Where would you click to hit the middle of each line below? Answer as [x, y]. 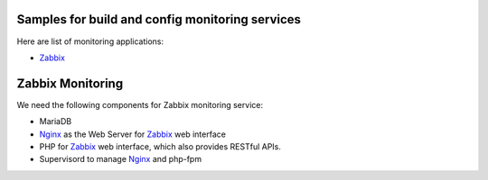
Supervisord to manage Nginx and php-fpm [121, 159]
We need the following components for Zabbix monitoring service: [140, 104]
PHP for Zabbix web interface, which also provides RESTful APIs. [160, 146]
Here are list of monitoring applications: [90, 41]
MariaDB [56, 121]
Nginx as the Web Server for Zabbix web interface [132, 134]
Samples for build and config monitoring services [159, 19]
